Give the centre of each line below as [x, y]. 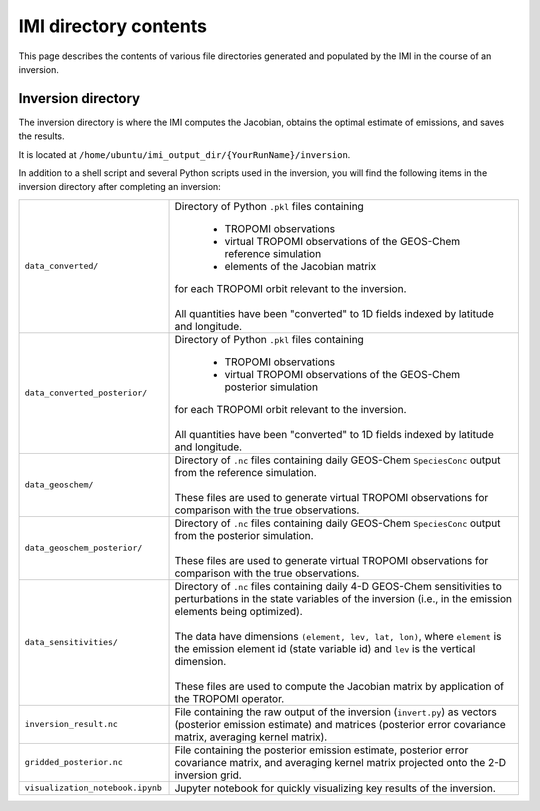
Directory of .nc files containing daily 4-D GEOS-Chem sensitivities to [338, 586]
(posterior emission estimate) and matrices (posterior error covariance [340, 724]
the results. [41, 136]
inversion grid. [208, 775]
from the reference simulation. [245, 472]
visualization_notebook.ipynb [93, 788]
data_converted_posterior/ [86, 393]
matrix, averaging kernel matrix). [251, 737]
